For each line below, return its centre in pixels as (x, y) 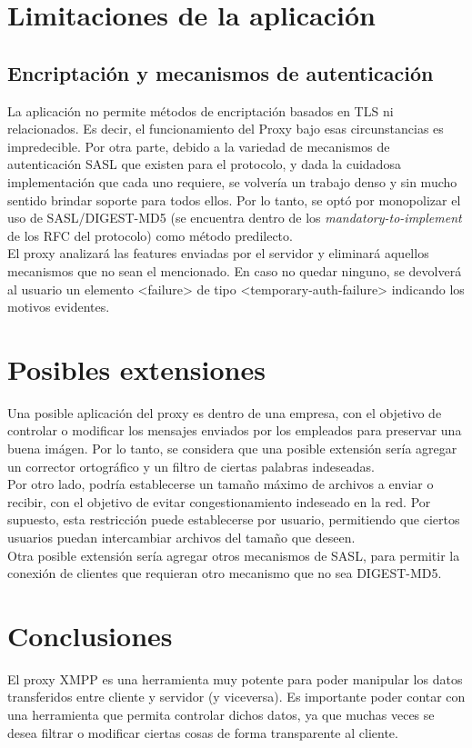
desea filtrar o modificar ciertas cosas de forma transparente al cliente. (203, 732)
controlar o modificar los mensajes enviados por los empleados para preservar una (235, 430)
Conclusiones (90, 635)
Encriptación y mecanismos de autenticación (221, 72)
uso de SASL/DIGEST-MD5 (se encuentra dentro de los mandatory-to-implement (235, 218)
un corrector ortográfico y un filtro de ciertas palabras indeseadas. (191, 466)
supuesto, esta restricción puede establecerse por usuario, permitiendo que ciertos (234, 519)
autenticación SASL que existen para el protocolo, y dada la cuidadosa (204, 164)
